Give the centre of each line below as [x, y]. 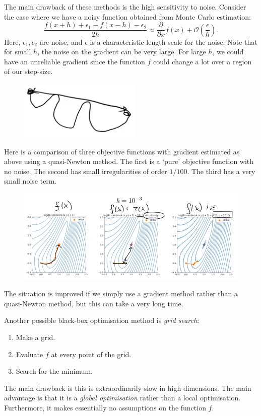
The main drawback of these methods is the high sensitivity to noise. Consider [125, 7]
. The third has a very [221, 171]
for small [18, 52]
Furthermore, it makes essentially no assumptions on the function [105, 407]
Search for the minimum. [54, 371]
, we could [228, 52]
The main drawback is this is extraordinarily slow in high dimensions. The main [128, 388]
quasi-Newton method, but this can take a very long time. [94, 303]
